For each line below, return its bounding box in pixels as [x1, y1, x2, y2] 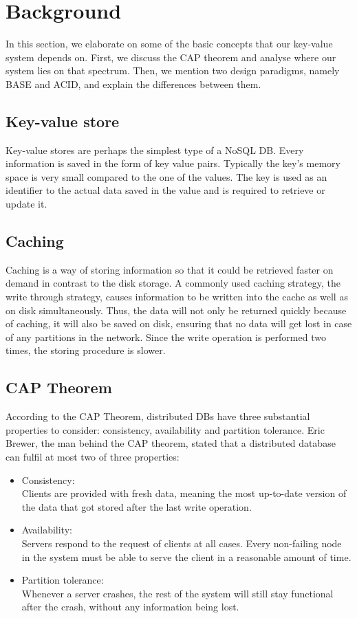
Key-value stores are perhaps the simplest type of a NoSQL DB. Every [6, 142, 304, 157]
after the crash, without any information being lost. [21, 599, 239, 614]
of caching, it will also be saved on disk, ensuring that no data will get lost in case [6, 316, 352, 331]
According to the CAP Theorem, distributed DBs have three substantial [6, 409, 310, 423]
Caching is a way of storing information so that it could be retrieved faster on [6, 262, 334, 276]
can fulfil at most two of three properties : [6, 450, 180, 464]
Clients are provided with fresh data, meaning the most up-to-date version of [21, 486, 347, 500]
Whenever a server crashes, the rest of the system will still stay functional [21, 586, 334, 600]
